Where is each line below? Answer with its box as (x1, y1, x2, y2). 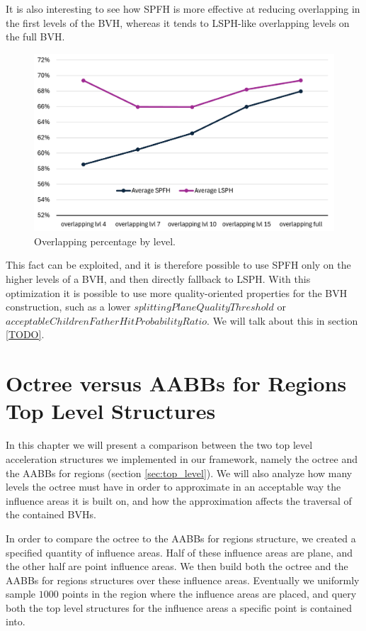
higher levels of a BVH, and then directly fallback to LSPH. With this (6, 272, 311, 286)
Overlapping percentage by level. (34, 233, 176, 248)
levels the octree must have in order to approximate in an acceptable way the (6, 479, 341, 494)
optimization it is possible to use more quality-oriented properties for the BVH (6, 285, 348, 300)
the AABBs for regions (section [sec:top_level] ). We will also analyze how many (6, 465, 353, 480)
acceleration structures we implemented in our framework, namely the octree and (6, 451, 358, 466)
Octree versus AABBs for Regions (6, 369, 347, 398)
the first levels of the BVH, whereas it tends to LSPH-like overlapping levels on (6, 15, 350, 30)
